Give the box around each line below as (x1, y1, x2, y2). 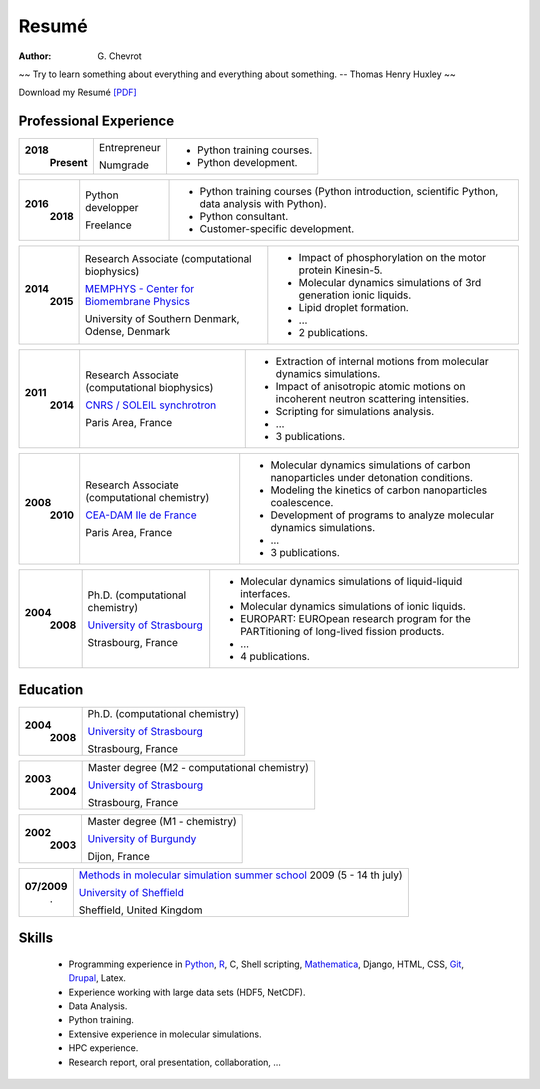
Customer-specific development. (199, 222, 355, 236)
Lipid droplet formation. (298, 301, 409, 315)
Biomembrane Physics (84, 295, 190, 309)
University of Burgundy (87, 831, 197, 845)
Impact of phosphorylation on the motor (298, 251, 487, 265)
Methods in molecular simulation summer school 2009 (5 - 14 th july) (78, 868, 404, 882)
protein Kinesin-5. (298, 263, 383, 277)
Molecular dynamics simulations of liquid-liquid (240, 575, 463, 589)
